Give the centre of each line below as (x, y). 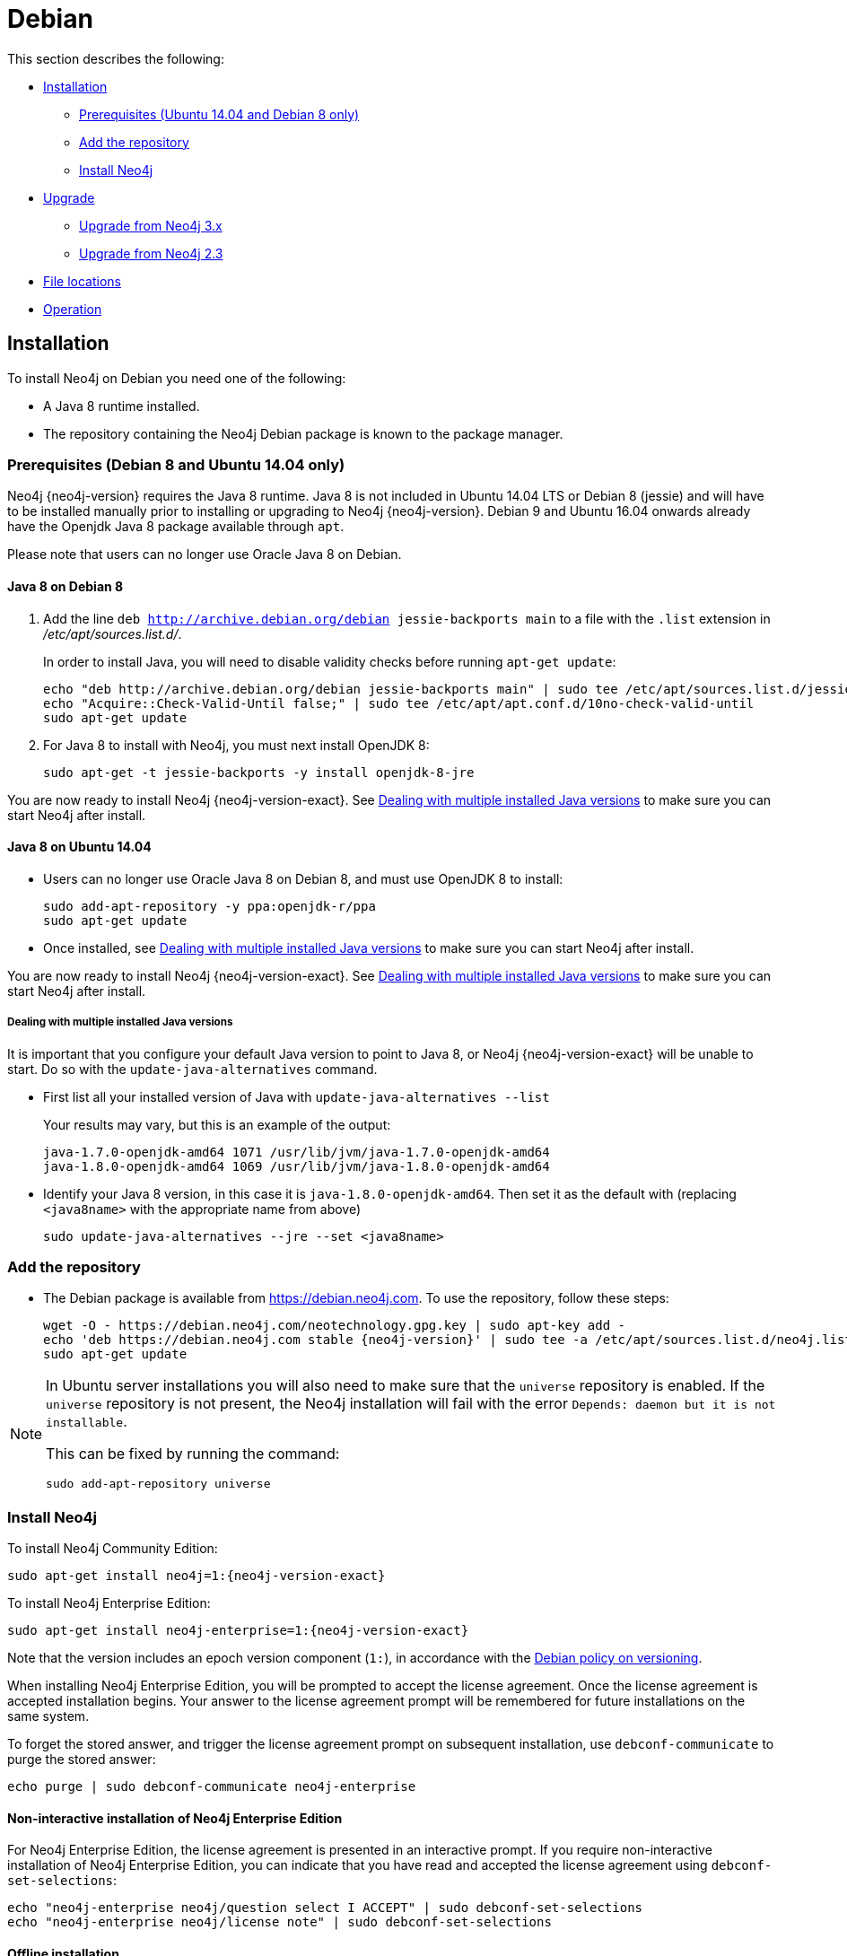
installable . (87, 1422)
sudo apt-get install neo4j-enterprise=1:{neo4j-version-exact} (238, 1631)
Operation (73, 309)
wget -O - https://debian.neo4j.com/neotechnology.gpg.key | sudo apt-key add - (335, 1326)
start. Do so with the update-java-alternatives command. (192, 1069)
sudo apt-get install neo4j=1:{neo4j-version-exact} (196, 1576)
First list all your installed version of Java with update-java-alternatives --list (297, 1096)
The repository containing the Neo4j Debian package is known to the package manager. (303, 433)
